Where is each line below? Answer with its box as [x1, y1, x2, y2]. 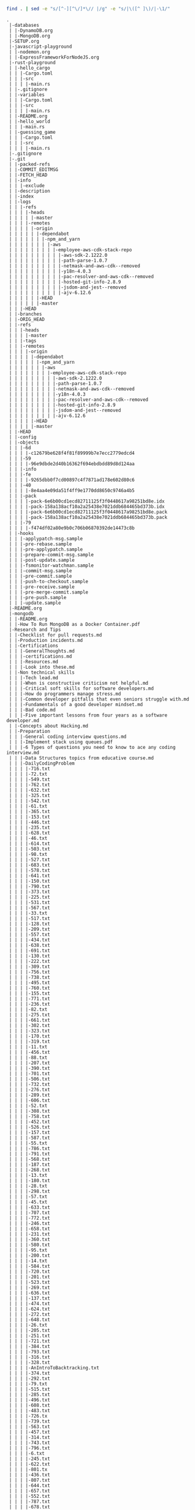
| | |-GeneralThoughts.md [9, 648, 75, 654]
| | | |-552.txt [9, 1493, 51, 1499]
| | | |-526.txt [9, 1124, 51, 1130]
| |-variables [9, 92, 45, 98]
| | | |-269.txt [9, 1284, 51, 1291]
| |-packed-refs [9, 161, 51, 168]
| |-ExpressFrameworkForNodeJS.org [9, 54, 99, 61]
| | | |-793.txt [9, 1349, 51, 1355]
